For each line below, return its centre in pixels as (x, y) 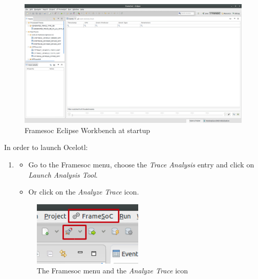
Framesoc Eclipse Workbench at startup (87, 130)
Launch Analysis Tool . (63, 174)
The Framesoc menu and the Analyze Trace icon (112, 271)
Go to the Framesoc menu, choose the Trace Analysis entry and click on (141, 165)
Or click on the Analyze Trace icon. (84, 192)
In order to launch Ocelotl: (46, 147)
